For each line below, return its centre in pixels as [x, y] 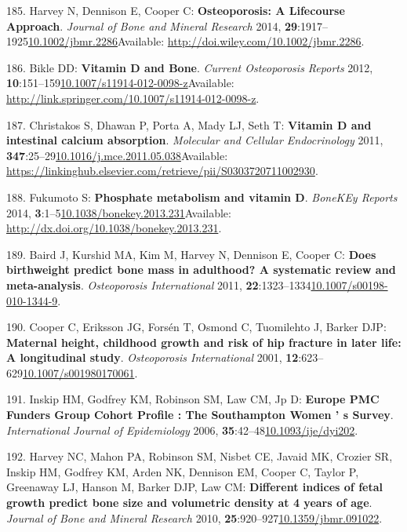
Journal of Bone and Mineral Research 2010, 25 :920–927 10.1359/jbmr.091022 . [194, 517]
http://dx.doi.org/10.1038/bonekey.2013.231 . [114, 228]
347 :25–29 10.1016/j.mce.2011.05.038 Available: [117, 155]
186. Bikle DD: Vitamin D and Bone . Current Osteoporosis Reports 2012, [190, 67]
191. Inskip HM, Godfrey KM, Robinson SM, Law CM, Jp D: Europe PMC [193, 399]
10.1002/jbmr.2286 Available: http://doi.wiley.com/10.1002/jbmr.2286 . [196, 41]
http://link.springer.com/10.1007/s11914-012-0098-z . [133, 98]
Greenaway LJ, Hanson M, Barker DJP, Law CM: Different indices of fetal [194, 487]
